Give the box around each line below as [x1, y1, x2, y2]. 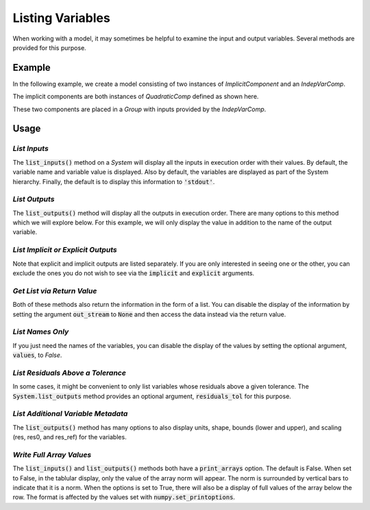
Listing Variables [12, 10, 111, 25]
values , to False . [12, 351, 62, 360]
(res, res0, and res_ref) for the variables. [12, 433, 127, 441]
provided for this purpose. [12, 43, 87, 51]
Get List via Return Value [12, 286, 97, 295]
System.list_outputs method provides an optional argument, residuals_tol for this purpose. [12, 392, 291, 400]
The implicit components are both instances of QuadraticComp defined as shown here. [12, 93, 259, 101]
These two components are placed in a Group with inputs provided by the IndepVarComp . [12, 105, 267, 113]
